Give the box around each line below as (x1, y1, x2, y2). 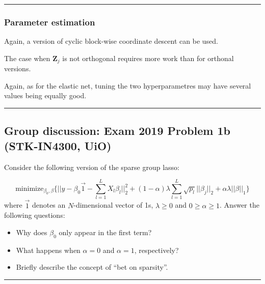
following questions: (4, 210, 65, 220)
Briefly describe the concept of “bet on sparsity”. (16, 262, 168, 272)
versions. (4, 63, 31, 74)
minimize (15, 185, 44, 193)
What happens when (16, 244, 81, 255)
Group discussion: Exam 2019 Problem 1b (4, 123, 230, 138)
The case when (4, 52, 50, 63)
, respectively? (134, 244, 179, 255)
